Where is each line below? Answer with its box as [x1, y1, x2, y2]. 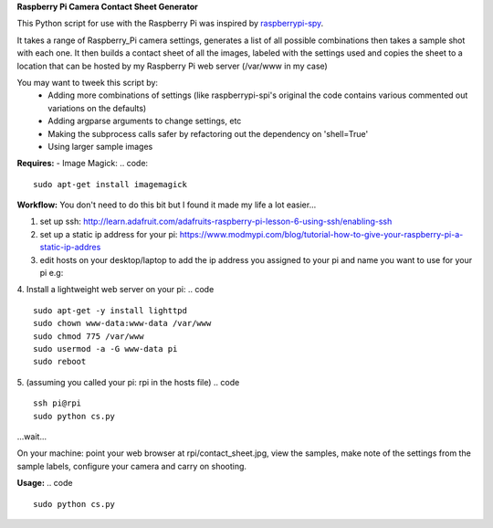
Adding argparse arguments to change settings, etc [47, 115, 242, 127]
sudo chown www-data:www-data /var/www [33, 318, 212, 329]
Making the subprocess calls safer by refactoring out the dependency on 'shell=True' [47, 128, 369, 139]
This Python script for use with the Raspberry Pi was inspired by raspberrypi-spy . [16, 18, 324, 29]
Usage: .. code [16, 478, 73, 489]
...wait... [16, 430, 47, 442]
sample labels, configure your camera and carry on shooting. [16, 460, 246, 471]
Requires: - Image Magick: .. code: [16, 158, 149, 169]
